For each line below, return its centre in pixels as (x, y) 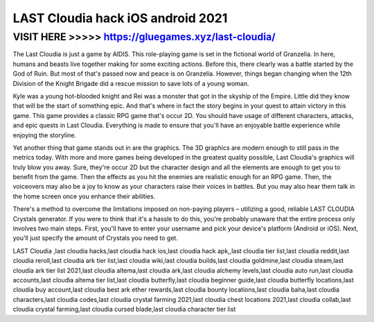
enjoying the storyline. (44, 135)
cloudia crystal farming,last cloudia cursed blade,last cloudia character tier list (124, 310)
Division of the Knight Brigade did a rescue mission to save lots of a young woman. (131, 83)
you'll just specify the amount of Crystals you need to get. (95, 238)
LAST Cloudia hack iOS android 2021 (120, 18)
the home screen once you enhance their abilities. (84, 196)
